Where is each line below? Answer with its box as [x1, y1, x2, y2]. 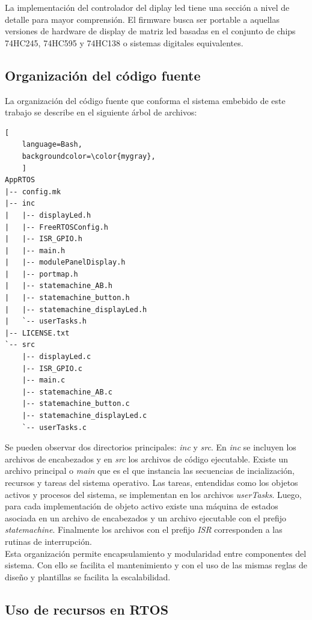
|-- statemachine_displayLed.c [22, 411, 147, 420]
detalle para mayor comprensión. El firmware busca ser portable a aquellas [5, 13, 280, 25]
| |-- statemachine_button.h [5, 293, 130, 302]
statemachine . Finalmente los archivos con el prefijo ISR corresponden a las [5, 523, 283, 536]
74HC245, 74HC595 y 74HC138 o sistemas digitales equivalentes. [5, 36, 243, 49]
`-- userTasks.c [22, 423, 87, 432]
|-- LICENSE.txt [5, 328, 70, 337]
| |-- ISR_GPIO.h [5, 235, 82, 244]
